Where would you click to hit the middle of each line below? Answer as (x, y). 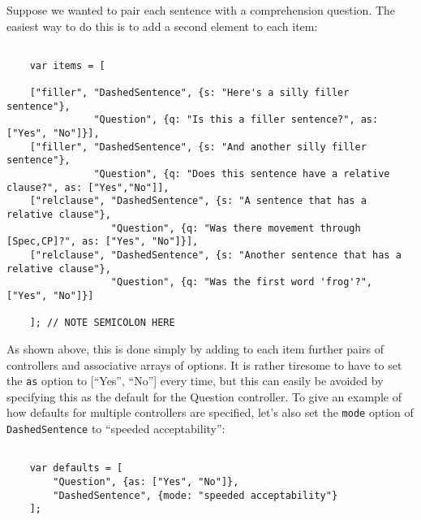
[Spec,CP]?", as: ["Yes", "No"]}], (103, 242)
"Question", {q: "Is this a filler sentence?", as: (236, 120)
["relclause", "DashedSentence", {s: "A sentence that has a (198, 201)
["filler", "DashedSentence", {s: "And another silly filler (198, 147)
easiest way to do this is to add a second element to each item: (162, 26)
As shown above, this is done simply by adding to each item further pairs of (195, 348)
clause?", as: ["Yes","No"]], (88, 187)
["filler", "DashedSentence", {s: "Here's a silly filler (189, 93)
